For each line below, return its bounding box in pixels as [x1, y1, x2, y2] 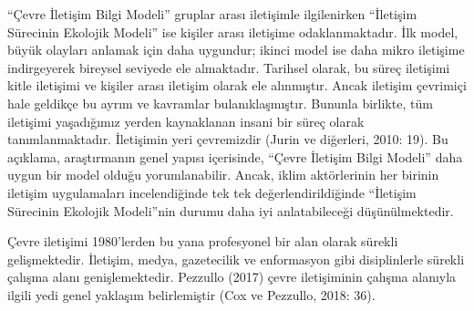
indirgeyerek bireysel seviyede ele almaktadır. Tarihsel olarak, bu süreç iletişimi [7, 57, 450, 77]
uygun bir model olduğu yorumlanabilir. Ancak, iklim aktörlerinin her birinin [7, 165, 439, 184]
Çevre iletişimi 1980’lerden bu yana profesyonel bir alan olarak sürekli [7, 232, 398, 251]
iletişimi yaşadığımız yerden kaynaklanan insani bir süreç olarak [7, 111, 365, 130]
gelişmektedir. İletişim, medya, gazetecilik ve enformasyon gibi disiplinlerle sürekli [7, 249, 465, 268]
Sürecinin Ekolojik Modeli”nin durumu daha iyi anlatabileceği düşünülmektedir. [7, 201, 454, 220]
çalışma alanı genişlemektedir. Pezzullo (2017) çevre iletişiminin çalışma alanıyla [7, 267, 457, 286]
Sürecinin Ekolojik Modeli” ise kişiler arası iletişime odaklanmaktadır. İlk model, [7, 22, 459, 41]
